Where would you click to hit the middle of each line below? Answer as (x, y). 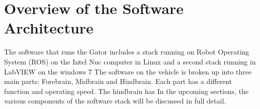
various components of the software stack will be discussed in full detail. (115, 101)
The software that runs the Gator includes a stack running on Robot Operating (127, 52)
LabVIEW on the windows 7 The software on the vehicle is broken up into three (128, 71)
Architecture (49, 28)
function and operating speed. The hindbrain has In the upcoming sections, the (126, 91)
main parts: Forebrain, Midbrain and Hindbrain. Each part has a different (118, 81)
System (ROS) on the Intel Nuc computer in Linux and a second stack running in (130, 61)
